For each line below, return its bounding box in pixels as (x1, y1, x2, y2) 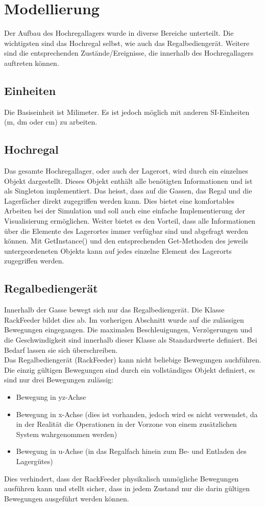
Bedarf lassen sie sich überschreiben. (4, 344, 118, 355)
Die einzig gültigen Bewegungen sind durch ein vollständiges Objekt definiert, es (4, 364, 255, 375)
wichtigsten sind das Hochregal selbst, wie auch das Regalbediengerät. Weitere (4, 37, 250, 48)
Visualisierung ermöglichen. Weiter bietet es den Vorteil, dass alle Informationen (4, 215, 256, 226)
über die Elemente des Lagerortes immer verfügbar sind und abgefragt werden (4, 225, 249, 236)
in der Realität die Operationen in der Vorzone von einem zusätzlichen (16, 419, 237, 429)
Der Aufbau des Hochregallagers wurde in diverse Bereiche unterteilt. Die (4, 28, 234, 38)
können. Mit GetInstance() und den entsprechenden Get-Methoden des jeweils (4, 235, 249, 246)
